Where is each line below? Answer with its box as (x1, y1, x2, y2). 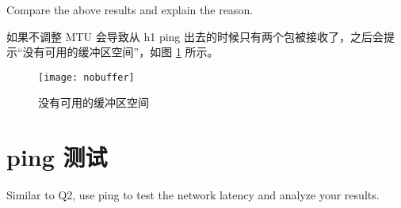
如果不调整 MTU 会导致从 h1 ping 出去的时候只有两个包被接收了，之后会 (6, 28, 384, 44)
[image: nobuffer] (38, 71, 135, 83)
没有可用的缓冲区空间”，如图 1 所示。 (22, 43, 219, 60)
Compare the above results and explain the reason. (6, 2, 254, 17)
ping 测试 (6, 141, 108, 173)
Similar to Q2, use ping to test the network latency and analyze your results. (6, 187, 380, 203)
